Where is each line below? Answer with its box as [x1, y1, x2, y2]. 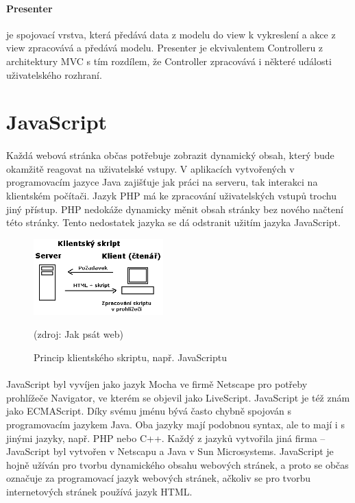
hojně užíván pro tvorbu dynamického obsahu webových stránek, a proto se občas [6, 457, 349, 471]
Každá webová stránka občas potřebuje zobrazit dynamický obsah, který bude [6, 148, 334, 162]
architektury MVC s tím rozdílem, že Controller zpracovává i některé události [6, 53, 332, 68]
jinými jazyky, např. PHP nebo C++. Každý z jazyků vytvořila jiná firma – [6, 430, 326, 445]
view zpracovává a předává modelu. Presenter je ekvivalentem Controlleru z [6, 40, 323, 55]
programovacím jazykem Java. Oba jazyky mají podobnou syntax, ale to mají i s [6, 417, 345, 431]
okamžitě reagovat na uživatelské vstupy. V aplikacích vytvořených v [6, 161, 295, 175]
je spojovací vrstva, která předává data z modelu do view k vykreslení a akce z [6, 27, 336, 41]
